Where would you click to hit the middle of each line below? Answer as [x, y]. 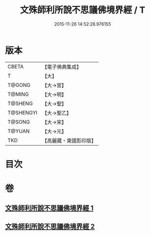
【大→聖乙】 [57, 113]
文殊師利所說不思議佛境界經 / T [83, 10]
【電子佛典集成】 [62, 67]
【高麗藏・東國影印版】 [69, 141]
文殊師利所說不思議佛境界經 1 [49, 208]
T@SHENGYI [23, 113]
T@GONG [19, 85]
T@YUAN [19, 131]
